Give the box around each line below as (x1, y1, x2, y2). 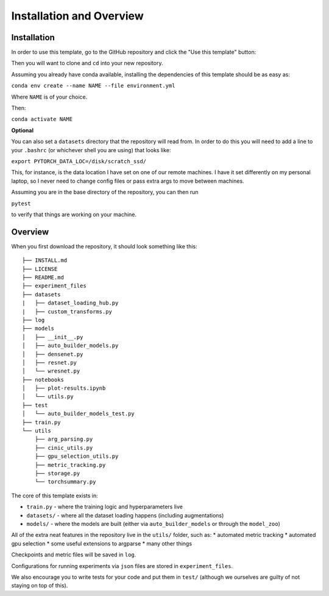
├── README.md (22, 274, 64, 281)
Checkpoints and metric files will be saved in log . (11, 551, 136, 558)
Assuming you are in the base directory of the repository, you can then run (11, 189, 199, 196)
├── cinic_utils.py (34, 444, 93, 451)
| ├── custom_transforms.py (22, 308, 113, 315)
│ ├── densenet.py (22, 351, 83, 357)
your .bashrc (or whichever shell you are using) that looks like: (11, 146, 171, 153)
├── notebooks (22, 376, 64, 383)
